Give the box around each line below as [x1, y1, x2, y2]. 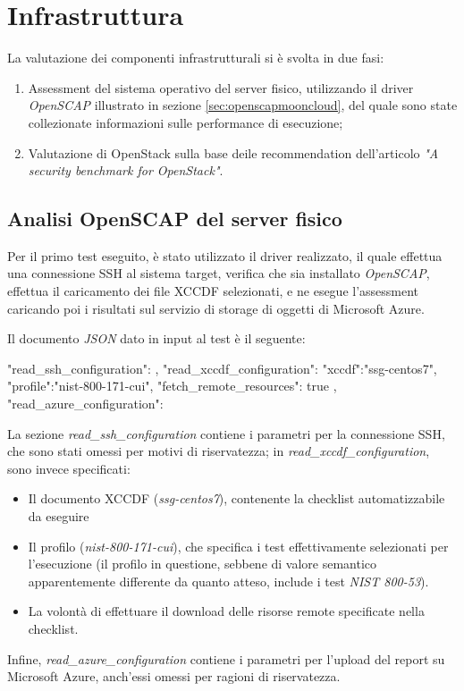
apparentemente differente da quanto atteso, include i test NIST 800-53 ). [28, 571, 429, 590]
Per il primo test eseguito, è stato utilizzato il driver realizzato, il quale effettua [7, 246, 443, 265]
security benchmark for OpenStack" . [28, 161, 224, 180]
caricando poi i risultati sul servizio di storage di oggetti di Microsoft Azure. [7, 299, 425, 317]
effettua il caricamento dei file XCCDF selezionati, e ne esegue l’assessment [7, 282, 419, 300]
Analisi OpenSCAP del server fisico [7, 205, 342, 232]
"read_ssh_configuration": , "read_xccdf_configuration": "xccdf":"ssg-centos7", [7, 358, 437, 377]
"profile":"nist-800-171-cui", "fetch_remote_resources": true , [7, 376, 337, 395]
